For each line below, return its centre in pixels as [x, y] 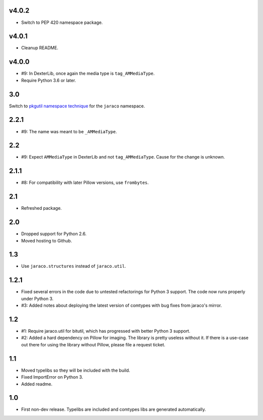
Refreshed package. [41, 208]
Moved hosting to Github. [47, 240]
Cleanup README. [40, 48]
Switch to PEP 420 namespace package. [62, 22]
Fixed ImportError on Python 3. [52, 377]
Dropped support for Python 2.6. [54, 234]
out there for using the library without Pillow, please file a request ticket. [93, 344]
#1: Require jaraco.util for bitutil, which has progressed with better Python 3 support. [106, 331]
